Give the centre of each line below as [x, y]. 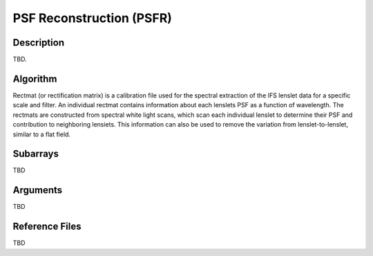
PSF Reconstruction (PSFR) [93, 18]
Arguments [38, 190]
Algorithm [35, 79]
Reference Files [47, 227]
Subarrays [36, 154]
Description [39, 43]
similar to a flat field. [42, 134]
